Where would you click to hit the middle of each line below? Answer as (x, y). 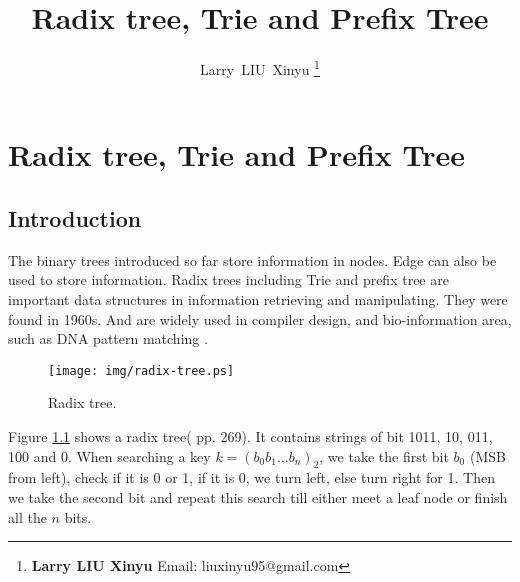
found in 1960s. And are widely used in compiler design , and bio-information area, (260, 318)
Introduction (75, 217)
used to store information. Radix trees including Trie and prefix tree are (228, 279)
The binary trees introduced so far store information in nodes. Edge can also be (252, 259)
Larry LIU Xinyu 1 (260, 67)
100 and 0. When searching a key (109, 455)
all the (27, 516)
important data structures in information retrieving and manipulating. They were (258, 298)
